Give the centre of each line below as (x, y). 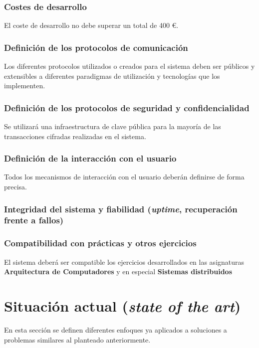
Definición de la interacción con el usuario (90, 158)
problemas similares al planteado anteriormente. (77, 339)
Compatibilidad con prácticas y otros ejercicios (100, 243)
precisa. (16, 187)
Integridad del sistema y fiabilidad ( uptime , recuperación (121, 209)
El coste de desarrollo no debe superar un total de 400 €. (91, 25)
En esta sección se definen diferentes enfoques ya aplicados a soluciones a (116, 329)
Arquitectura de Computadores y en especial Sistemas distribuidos (118, 271)
